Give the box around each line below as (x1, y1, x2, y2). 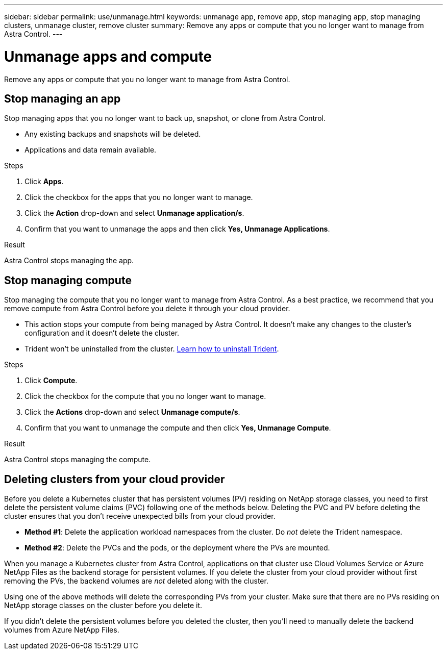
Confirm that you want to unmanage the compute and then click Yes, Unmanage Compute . (24, 423, 331, 433)
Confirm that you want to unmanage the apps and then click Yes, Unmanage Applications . (24, 224, 330, 234)
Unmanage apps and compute (4, 47, 212, 65)
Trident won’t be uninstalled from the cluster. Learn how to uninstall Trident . (24, 344, 279, 354)
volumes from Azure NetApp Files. (4, 625, 119, 635)
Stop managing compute (4, 273, 132, 287)
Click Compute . (24, 376, 78, 385)
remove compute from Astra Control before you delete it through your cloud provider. (4, 304, 290, 313)
